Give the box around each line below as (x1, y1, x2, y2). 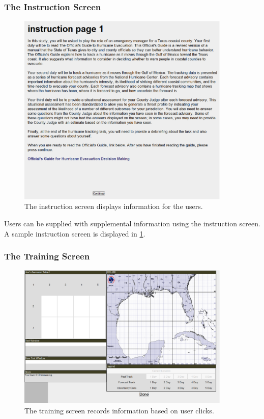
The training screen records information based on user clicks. (24, 405, 214, 415)
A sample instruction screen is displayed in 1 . (4, 228, 145, 239)
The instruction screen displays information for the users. (24, 201, 203, 212)
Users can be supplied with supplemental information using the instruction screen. (4, 218, 260, 228)
